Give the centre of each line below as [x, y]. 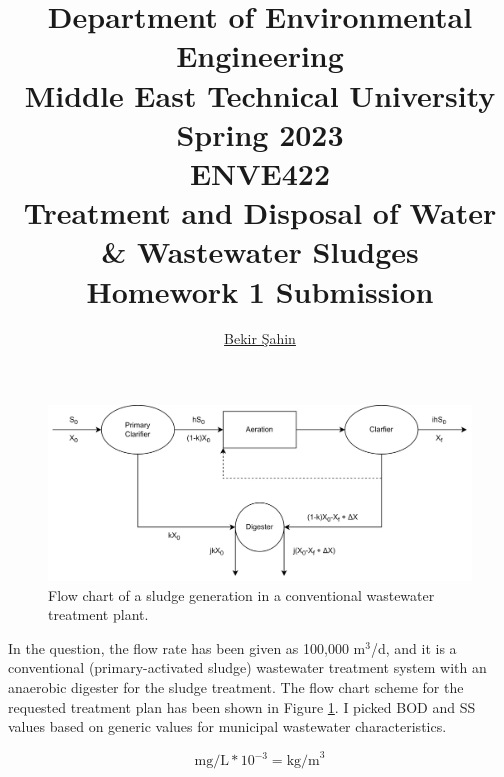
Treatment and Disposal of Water [260, 212]
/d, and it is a [413, 647]
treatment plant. [98, 614]
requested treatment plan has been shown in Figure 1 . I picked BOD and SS [242, 706]
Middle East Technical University [260, 94]
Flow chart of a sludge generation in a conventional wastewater [241, 594]
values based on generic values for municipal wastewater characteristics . [227, 726]
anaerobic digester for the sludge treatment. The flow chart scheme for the [236, 686]
